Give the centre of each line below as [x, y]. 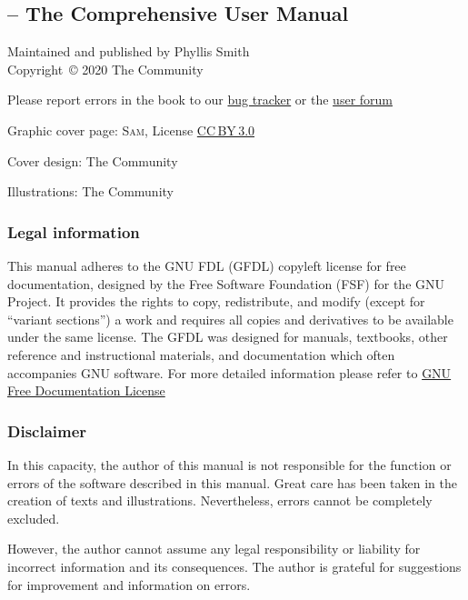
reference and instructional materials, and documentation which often [201, 354]
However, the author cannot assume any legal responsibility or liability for [214, 549]
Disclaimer [47, 430]
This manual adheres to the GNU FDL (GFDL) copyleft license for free [207, 265]
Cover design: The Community [93, 160]
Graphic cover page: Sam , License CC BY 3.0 [131, 130]
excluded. [34, 518]
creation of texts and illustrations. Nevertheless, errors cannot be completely [220, 500]
